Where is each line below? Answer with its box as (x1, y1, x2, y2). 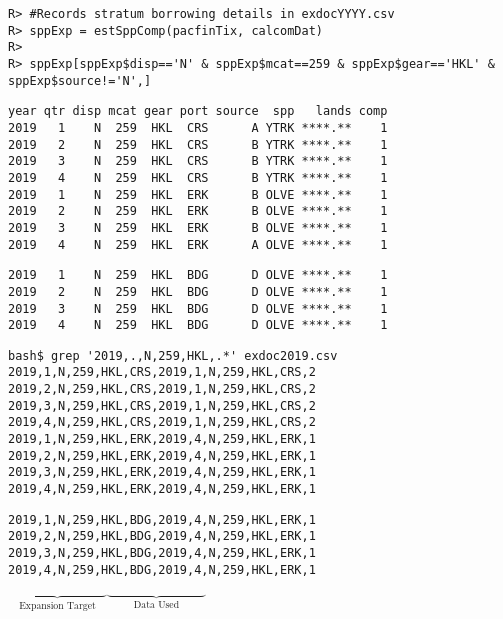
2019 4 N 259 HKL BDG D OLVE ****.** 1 (8, 318, 388, 333)
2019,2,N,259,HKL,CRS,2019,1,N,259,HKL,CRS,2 (8, 382, 316, 397)
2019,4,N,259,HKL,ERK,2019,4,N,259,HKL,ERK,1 (8, 482, 316, 497)
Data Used (133, 600, 180, 611)
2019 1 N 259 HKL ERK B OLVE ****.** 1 (8, 187, 388, 202)
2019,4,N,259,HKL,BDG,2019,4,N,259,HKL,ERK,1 (8, 562, 316, 577)
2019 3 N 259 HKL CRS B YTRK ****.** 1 (8, 154, 388, 169)
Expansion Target (19, 601, 96, 612)
